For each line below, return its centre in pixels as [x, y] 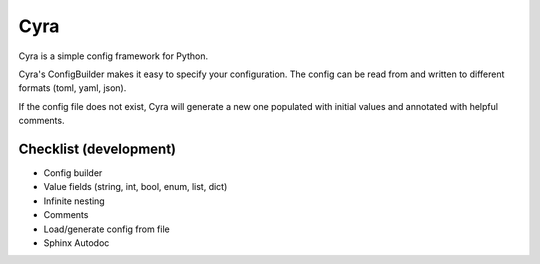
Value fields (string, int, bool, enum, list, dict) [135, 187]
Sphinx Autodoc [76, 242]
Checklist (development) [97, 148]
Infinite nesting [74, 201]
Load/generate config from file [106, 229]
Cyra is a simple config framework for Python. [113, 56]
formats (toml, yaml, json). [72, 88]
